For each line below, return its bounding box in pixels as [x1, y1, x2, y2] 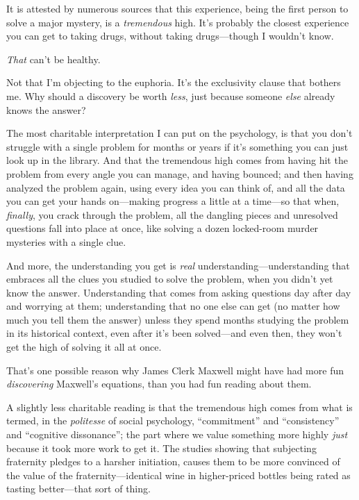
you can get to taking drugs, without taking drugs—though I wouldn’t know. [6, 28, 334, 43]
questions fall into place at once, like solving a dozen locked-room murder [6, 221, 319, 235]
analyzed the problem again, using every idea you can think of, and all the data [6, 180, 345, 194]
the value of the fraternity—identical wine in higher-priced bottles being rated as [6, 467, 351, 482]
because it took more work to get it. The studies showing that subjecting [6, 440, 317, 455]
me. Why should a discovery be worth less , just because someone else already [6, 88, 335, 103]
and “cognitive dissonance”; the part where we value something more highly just [6, 427, 348, 442]
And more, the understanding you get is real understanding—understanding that [6, 258, 350, 272]
